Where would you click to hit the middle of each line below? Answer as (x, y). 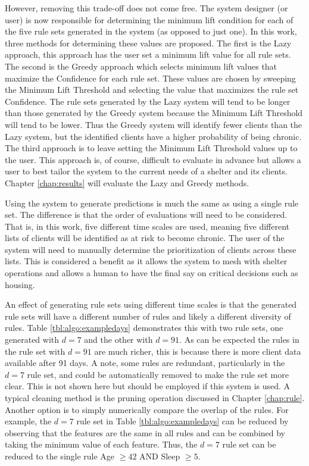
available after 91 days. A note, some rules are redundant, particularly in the (145, 363)
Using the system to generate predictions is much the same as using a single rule (152, 203)
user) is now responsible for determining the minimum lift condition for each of (149, 19)
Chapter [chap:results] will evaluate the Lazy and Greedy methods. (127, 182)
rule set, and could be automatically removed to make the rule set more (158, 374)
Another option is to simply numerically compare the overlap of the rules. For (147, 409)
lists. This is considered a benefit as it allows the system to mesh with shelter (146, 261)
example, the (28, 421)
